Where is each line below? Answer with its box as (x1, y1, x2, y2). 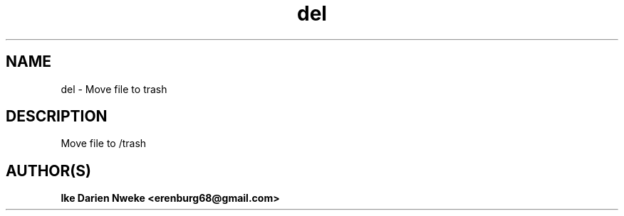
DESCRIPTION (6, 107, 108, 126)
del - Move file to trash (61, 82, 167, 95)
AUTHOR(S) (6, 161, 91, 180)
